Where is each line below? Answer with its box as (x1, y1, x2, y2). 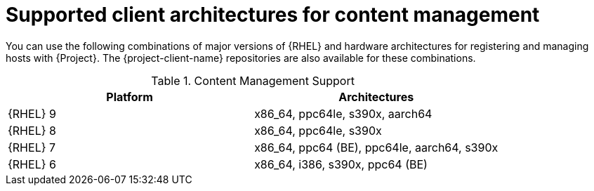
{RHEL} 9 (8, 106, 56, 121)
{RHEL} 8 (8, 123, 56, 138)
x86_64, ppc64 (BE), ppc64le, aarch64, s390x (254, 140, 499, 154)
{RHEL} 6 (8, 157, 56, 171)
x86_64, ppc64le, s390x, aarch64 (254, 106, 433, 121)
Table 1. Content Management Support (151, 73, 355, 88)
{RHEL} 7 (8, 140, 56, 154)
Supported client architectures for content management (6, 3, 540, 27)
